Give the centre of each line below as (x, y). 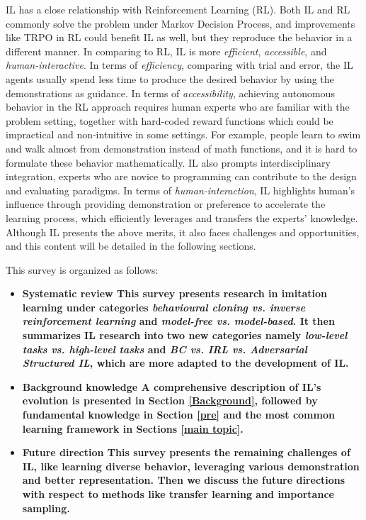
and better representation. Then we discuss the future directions (184, 480)
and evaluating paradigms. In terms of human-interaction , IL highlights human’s (181, 190)
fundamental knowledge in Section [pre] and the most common (178, 415)
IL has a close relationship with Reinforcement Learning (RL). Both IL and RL (178, 9)
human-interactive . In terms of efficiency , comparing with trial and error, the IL (179, 65)
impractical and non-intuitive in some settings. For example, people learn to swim (183, 134)
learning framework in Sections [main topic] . (133, 428)
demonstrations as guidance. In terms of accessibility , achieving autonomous (170, 93)
